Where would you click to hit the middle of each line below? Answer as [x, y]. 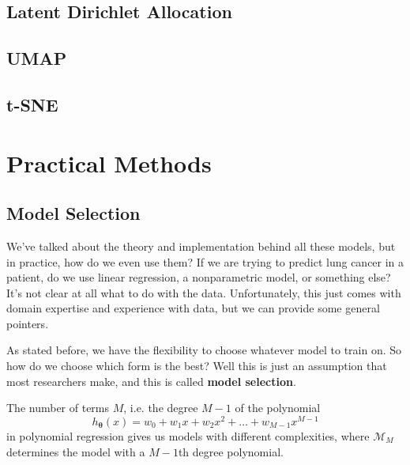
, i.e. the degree [161, 408]
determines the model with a [76, 451]
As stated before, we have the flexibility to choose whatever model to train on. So [204, 350]
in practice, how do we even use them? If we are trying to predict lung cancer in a [205, 261]
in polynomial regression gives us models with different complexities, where [188, 435]
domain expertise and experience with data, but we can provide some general [193, 308]
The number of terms [58, 408]
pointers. [28, 323]
